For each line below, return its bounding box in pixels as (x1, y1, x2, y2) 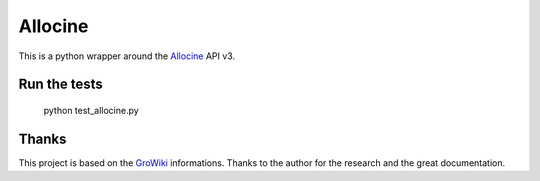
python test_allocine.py (43, 104, 139, 116)
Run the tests (18, 76, 104, 93)
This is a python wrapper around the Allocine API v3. (18, 50, 235, 62)
